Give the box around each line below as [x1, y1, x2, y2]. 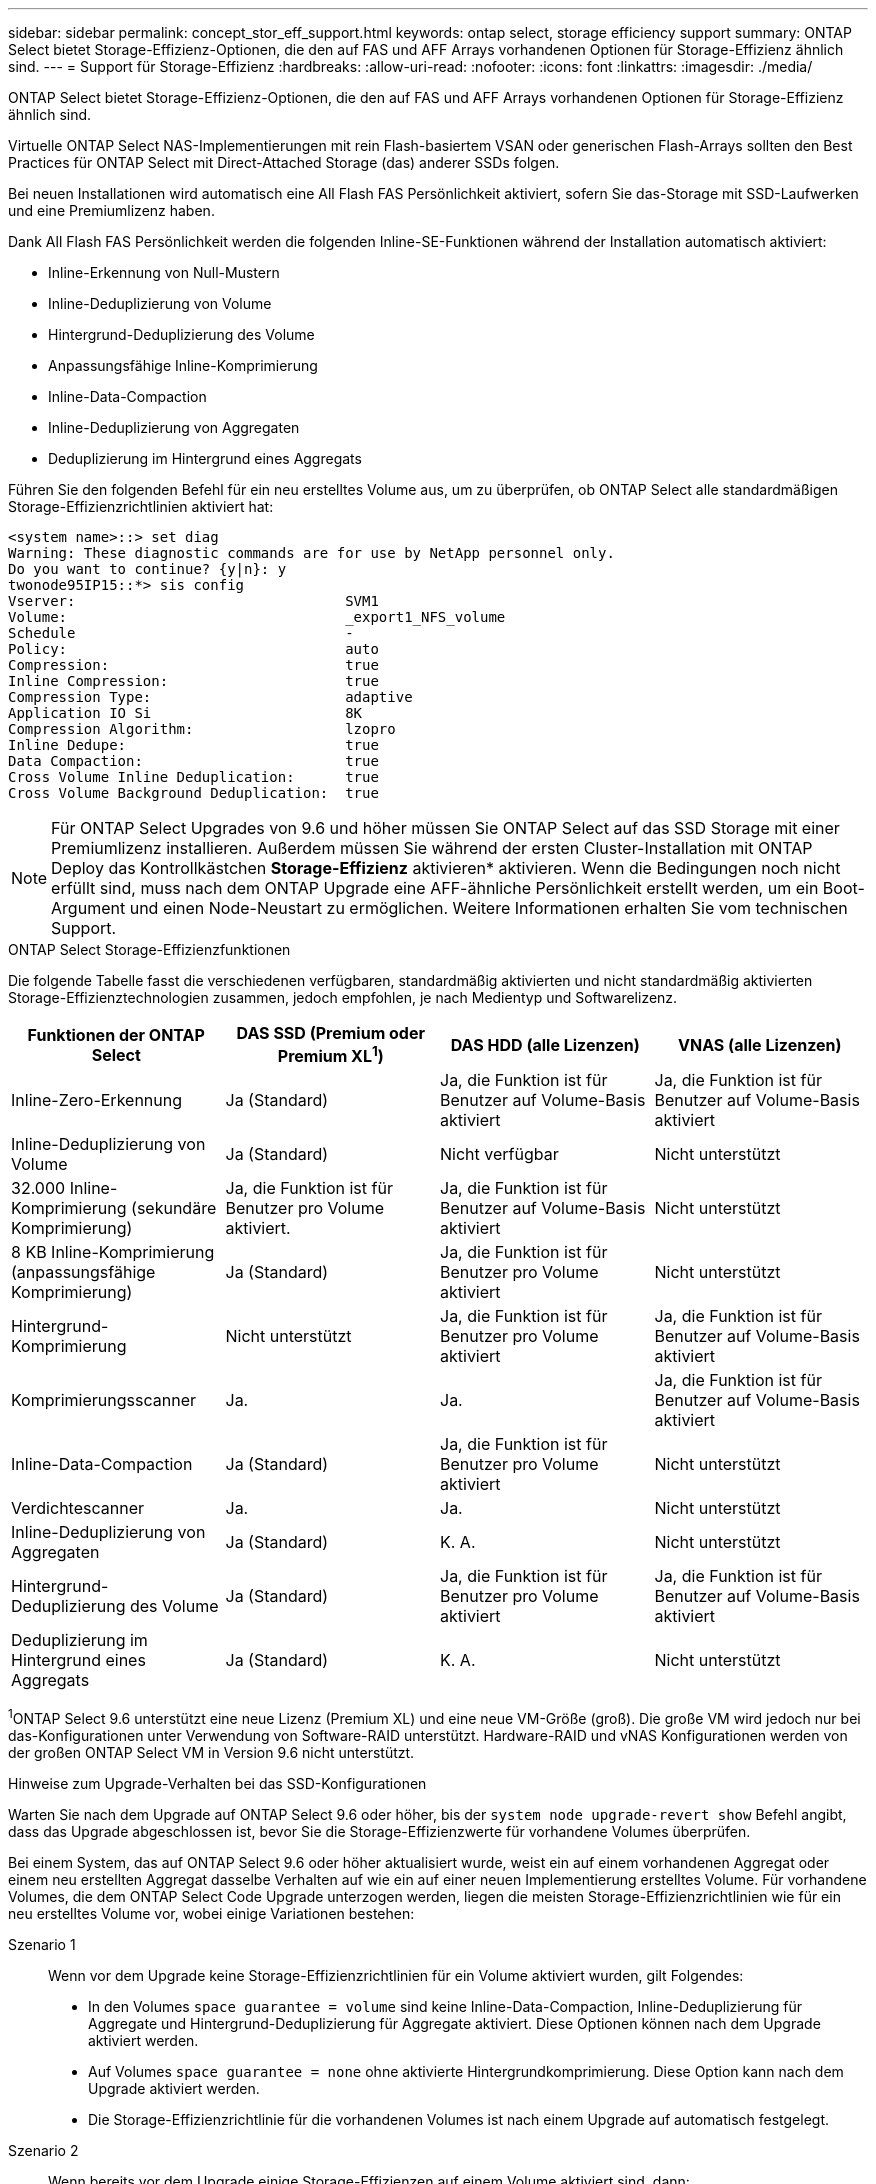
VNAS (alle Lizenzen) [677, 1034, 842, 1055]
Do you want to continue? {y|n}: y [8, 561, 287, 577]
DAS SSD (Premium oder [236, 1023, 425, 1043]
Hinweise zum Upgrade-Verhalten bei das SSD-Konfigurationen [8, 1774, 427, 1792]
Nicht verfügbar [440, 1144, 559, 1165]
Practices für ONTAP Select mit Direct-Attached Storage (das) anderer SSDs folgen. [8, 154, 560, 171]
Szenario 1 [8, 1935, 76, 1953]
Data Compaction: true [8, 753, 379, 769]
